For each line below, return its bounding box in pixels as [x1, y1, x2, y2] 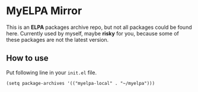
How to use [6, 53, 49, 63]
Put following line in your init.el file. [6, 69, 97, 76]
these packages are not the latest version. [6, 36, 109, 43]
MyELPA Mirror [6, 4, 82, 18]
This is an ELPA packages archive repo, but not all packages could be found [6, 24, 192, 31]
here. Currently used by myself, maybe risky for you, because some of [6, 29, 179, 37]
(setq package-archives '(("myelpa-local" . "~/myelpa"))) [6, 80, 155, 86]
